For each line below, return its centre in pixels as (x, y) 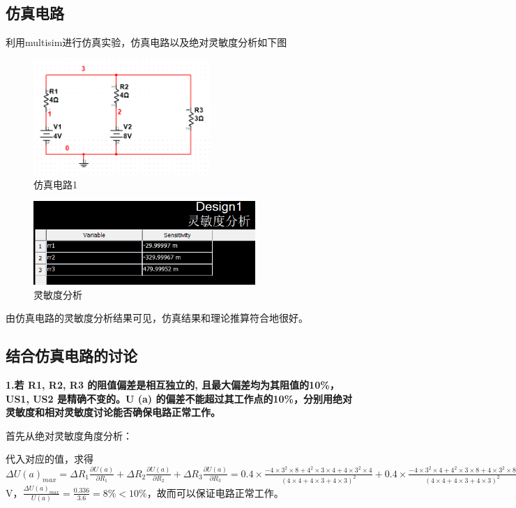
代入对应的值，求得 (50, 459)
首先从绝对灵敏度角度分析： (69, 435)
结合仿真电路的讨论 (71, 356)
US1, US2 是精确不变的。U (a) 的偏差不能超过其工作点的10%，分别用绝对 (179, 398)
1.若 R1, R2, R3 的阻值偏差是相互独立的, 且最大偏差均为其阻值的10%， (173, 384)
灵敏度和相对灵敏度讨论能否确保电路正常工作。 (113, 412)
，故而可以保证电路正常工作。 (215, 492)
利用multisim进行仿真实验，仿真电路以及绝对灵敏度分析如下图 (146, 42)
